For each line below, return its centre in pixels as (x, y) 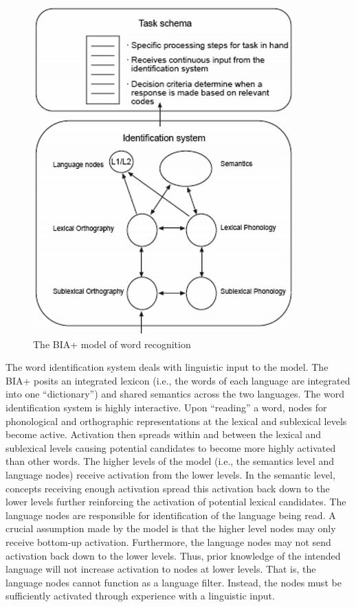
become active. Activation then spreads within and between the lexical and (164, 434)
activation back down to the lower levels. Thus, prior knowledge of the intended (173, 555)
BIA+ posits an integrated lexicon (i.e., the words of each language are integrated (178, 380)
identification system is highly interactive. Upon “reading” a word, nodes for (166, 407)
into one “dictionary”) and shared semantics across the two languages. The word (175, 394)
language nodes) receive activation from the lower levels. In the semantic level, (170, 474)
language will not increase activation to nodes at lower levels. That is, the (161, 569)
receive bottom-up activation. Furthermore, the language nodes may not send (168, 541)
